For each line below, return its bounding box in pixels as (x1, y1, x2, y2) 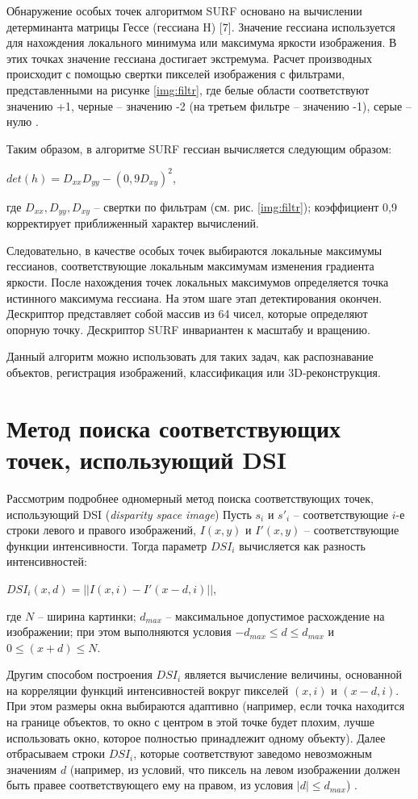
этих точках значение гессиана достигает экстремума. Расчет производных (6, 49, 373, 66)
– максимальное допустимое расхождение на (165, 607, 385, 624)
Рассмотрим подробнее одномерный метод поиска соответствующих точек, (6, 489, 374, 506)
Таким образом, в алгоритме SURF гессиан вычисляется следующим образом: (6, 140, 392, 157)
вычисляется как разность (239, 537, 366, 554)
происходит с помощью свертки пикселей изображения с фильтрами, (6, 65, 345, 82)
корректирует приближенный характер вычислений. (6, 215, 259, 232)
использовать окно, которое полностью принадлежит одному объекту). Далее (6, 729, 386, 746)
